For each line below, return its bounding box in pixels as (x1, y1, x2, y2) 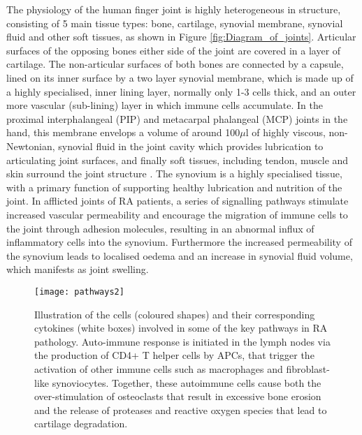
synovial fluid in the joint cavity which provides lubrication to (58, 138, 324, 153)
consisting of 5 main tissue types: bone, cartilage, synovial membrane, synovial (6, 15, 343, 30)
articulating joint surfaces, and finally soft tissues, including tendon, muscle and (6, 152, 349, 167)
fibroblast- (286, 361, 330, 376)
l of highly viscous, (245, 125, 326, 140)
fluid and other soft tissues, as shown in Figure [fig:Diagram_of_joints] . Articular (6, 29, 356, 44)
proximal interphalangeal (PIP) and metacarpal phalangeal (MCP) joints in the (6, 111, 348, 126)
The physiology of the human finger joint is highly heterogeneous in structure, (6, 2, 341, 16)
